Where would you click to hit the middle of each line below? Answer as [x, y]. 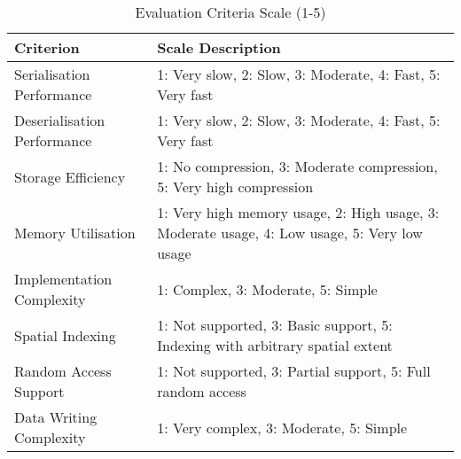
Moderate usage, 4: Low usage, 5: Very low [290, 233]
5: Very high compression [235, 187]
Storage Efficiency [70, 176]
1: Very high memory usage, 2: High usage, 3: [298, 212]
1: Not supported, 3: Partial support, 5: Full [294, 371]
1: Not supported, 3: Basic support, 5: [275, 325]
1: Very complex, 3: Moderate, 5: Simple [282, 427]
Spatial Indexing [65, 335]
